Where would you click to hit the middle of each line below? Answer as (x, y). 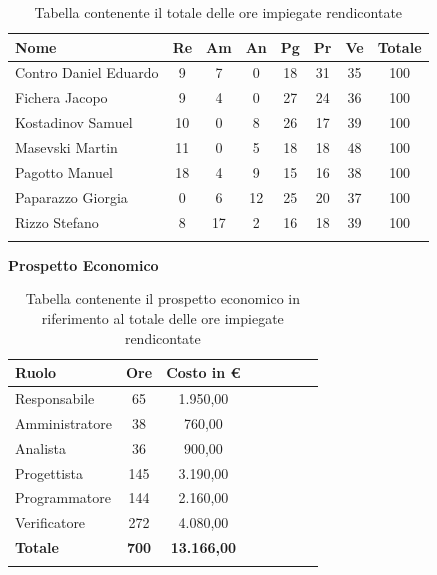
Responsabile (55, 398)
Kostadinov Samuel (74, 122)
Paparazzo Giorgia (71, 196)
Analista (41, 447)
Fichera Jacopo (61, 97)
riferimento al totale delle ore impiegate (162, 318)
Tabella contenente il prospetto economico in (162, 298)
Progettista (49, 472)
